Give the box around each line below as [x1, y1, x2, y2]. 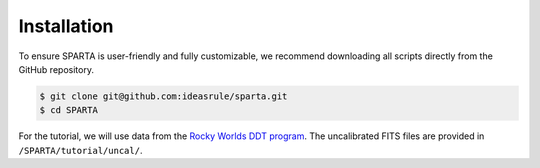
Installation [18, 15, 114, 37]
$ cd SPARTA [39, 105, 99, 116]
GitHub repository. [18, 63, 95, 75]
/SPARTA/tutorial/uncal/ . [18, 144, 143, 156]
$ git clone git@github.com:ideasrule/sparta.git [39, 90, 288, 102]
